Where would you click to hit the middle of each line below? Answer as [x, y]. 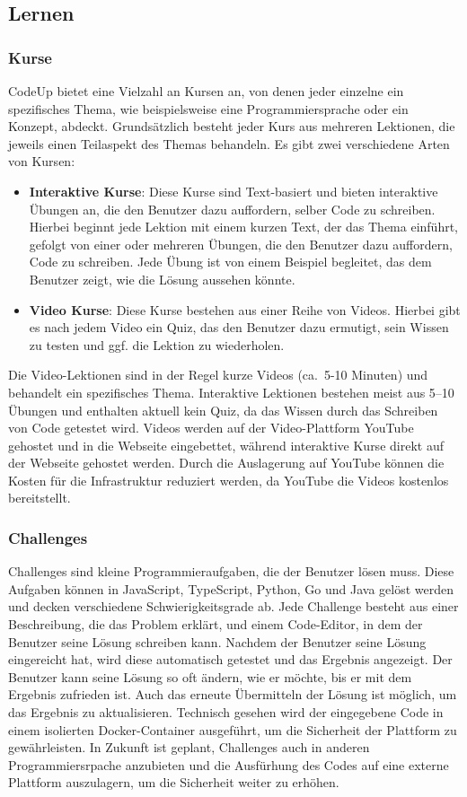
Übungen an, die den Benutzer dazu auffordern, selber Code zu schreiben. [232, 209]
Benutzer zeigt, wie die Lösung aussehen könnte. [162, 279]
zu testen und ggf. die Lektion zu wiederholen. [157, 344]
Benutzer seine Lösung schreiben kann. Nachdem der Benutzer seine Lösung [217, 641]
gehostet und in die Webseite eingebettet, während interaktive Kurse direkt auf [226, 445]
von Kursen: [42, 161]
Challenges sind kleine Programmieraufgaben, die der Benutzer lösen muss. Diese [231, 571]
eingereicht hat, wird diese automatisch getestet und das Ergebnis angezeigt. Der [230, 659]
